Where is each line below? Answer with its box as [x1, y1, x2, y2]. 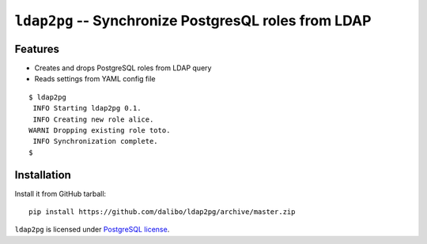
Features [14, 42, 59, 55]
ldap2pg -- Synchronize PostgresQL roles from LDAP [14, 12, 372, 29]
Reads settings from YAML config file [34, 74, 156, 84]
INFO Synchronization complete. [32, 137, 158, 146]
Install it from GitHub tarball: [14, 189, 107, 198]
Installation [14, 168, 71, 182]
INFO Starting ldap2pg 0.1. [32, 103, 142, 113]
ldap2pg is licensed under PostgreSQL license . [14, 225, 170, 235]
